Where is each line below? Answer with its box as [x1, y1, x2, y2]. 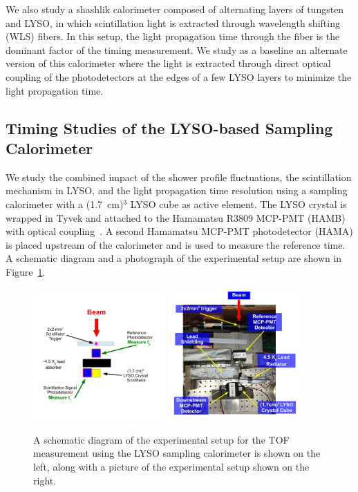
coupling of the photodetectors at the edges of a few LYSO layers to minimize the [6, 69, 352, 84]
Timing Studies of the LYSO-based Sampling [6, 117, 333, 138]
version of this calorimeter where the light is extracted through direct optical [6, 56, 331, 70]
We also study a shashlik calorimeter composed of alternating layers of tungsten [6, 2, 344, 16]
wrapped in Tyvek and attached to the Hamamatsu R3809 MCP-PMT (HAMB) [6, 210, 346, 225]
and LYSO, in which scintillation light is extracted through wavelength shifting [6, 15, 340, 30]
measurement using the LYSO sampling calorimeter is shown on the [33, 446, 321, 460]
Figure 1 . [6, 264, 46, 278]
